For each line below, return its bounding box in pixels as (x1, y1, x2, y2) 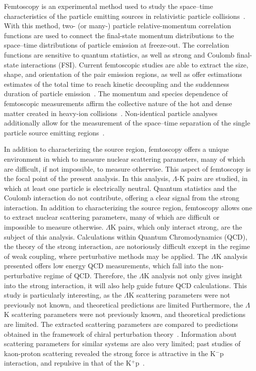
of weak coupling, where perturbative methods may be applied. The (4, 250, 209, 261)
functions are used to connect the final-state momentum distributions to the (4, 30, 234, 40)
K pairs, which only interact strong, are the (110, 222, 242, 232)
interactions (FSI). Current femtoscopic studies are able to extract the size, (21, 59, 249, 69)
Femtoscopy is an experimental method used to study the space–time (4, 1, 213, 11)
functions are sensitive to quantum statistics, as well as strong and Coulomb (4, 49, 235, 60)
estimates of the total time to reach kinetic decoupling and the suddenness (4, 78, 229, 89)
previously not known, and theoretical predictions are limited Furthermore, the (4, 299, 243, 309)
